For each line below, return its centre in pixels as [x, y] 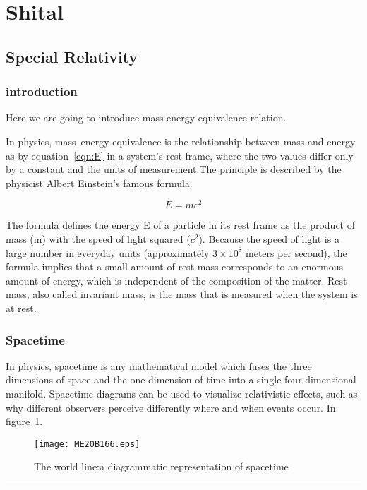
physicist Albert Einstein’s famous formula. [99, 183]
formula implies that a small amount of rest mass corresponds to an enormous [174, 267]
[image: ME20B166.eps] [87, 444]
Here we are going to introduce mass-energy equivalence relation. [146, 118]
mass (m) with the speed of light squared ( [98, 239]
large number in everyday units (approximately [108, 252]
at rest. [21, 307]
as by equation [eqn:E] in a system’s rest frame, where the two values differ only [180, 155]
